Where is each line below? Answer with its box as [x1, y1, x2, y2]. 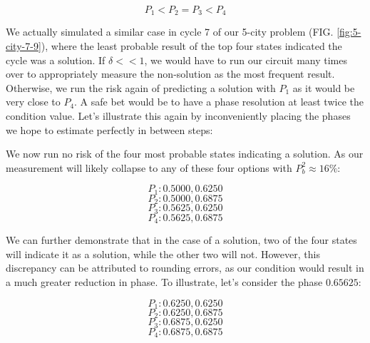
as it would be [292, 80, 355, 95]
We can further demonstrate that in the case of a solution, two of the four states [6, 232, 357, 247]
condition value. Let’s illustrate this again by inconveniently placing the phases [6, 108, 351, 123]
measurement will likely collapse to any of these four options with [6, 160, 292, 175]
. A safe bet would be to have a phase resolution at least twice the [74, 94, 364, 109]
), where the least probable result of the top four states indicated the [41, 39, 342, 53]
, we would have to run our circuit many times [144, 52, 348, 67]
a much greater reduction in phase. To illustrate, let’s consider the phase [6, 274, 323, 289]
